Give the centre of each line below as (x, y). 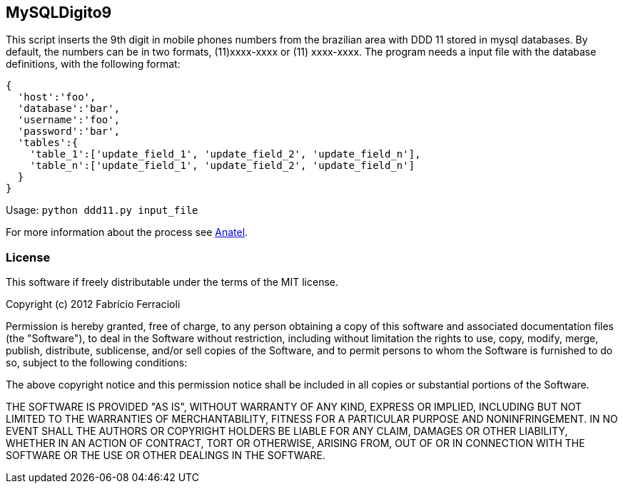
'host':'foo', (57, 97)
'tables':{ (48, 143)
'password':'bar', (69, 132)
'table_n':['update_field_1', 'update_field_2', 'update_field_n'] (222, 166)
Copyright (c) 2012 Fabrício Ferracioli (93, 304)
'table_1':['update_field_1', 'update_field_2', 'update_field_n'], (225, 154)
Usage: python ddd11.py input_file (102, 210)
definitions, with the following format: (93, 64)
